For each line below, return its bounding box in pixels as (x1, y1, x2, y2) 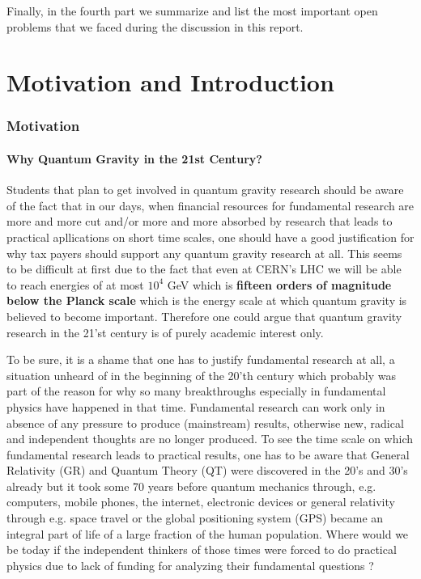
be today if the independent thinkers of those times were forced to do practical (6, 541, 397, 558)
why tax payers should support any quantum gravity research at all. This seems (6, 244, 402, 261)
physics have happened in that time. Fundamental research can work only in (6, 398, 385, 415)
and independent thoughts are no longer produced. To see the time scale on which (6, 430, 414, 447)
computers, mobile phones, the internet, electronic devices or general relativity (6, 493, 395, 510)
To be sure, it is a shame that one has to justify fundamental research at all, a (6, 351, 395, 368)
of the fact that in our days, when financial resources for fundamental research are (6, 197, 415, 213)
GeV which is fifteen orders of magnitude (167, 276, 392, 293)
